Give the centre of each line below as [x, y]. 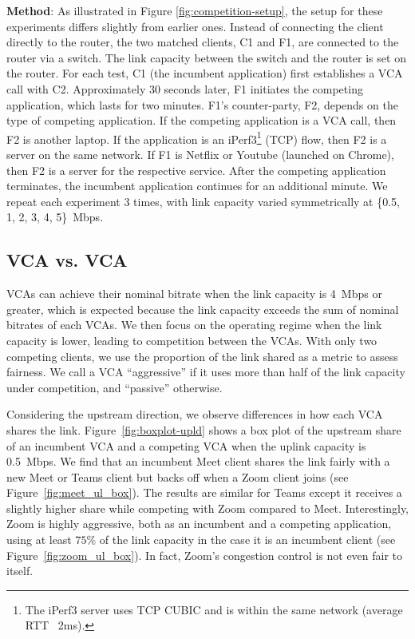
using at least [39, 540]
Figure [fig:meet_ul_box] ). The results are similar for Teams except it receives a [204, 492]
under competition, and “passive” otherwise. [115, 387]
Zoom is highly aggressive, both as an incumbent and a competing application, [199, 524]
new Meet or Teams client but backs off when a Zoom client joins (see [178, 476]
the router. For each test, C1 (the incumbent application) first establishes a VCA [205, 73]
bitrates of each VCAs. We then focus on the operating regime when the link [194, 325]
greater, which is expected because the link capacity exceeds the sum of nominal [203, 309]
